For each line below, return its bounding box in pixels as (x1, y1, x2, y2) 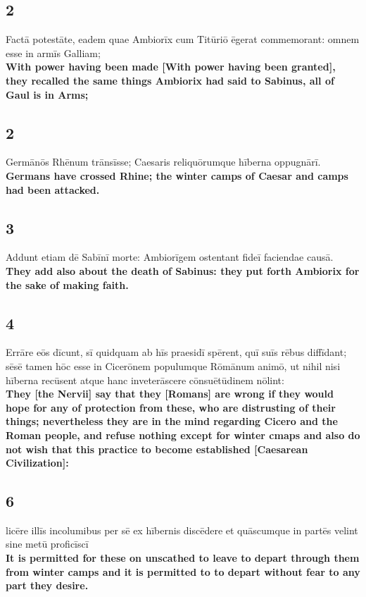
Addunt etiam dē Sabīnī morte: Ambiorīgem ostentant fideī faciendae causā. (6, 250, 334, 264)
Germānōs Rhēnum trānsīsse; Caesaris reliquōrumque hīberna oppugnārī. (6, 154, 321, 169)
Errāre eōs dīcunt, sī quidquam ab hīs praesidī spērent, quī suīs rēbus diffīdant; (6, 345, 347, 359)
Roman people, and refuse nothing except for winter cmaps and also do (6, 427, 360, 442)
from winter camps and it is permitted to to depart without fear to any (6, 564, 360, 579)
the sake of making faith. (6, 277, 129, 292)
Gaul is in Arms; (6, 87, 89, 101)
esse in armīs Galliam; (6, 45, 101, 60)
